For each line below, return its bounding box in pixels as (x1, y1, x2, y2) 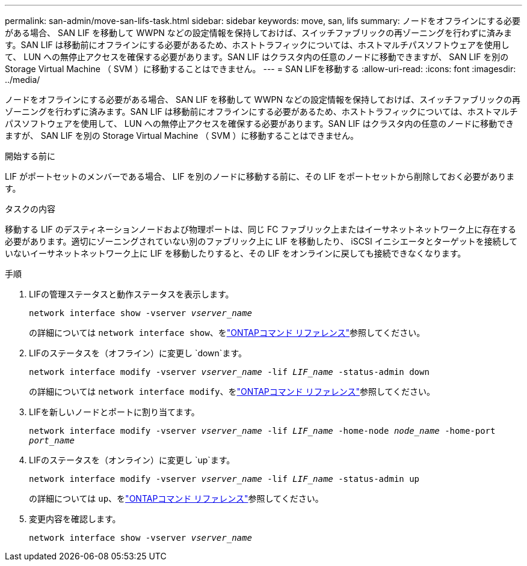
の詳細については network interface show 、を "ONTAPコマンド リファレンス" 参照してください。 (29, 327, 425, 338)
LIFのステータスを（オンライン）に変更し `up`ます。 (29, 455, 235, 465)
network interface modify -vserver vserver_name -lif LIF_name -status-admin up (29, 474, 420, 484)
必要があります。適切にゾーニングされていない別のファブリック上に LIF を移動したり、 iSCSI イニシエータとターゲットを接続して (5, 236, 518, 246)
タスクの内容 (5, 204, 55, 214)
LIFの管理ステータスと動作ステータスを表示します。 (29, 289, 234, 299)
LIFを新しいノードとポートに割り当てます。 (29, 407, 200, 417)
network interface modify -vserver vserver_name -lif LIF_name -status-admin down (29, 367, 430, 377)
